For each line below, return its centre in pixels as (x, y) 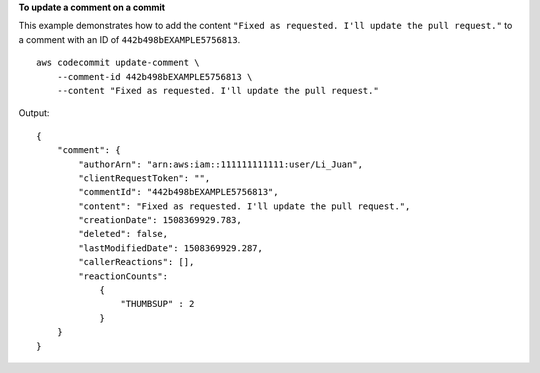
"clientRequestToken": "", (144, 178)
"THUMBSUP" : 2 (157, 304)
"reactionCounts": (123, 276)
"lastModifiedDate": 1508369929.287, (171, 248)
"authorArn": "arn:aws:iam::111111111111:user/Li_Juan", (221, 164)
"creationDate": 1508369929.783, (160, 220)
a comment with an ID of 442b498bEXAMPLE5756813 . (129, 39)
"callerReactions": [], (136, 262)
